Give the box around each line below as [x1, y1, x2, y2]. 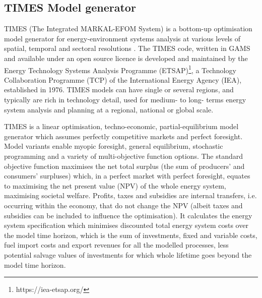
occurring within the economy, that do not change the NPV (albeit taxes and [4, 200, 243, 210]
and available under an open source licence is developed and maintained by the [4, 52, 248, 63]
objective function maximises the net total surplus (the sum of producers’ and [4, 160, 245, 171]
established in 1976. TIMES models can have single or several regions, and [4, 84, 234, 95]
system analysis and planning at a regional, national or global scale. [4, 104, 214, 114]
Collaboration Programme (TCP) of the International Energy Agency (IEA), [4, 74, 242, 85]
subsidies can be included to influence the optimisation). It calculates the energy [4, 210, 252, 220]
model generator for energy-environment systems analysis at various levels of [4, 33, 240, 43]
